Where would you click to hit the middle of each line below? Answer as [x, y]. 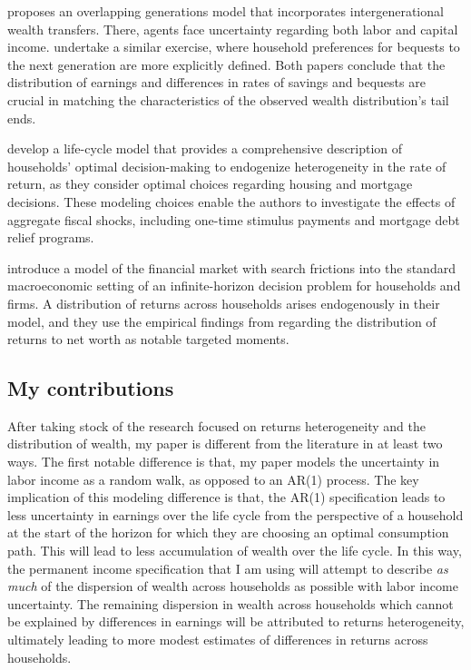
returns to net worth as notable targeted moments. [148, 339]
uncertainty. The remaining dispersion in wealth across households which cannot [231, 603]
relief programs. [51, 237]
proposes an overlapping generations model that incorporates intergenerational [226, 11]
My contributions [91, 388]
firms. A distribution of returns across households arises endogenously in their [224, 303]
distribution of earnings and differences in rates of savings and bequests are [216, 82]
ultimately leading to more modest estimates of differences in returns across [218, 640]
